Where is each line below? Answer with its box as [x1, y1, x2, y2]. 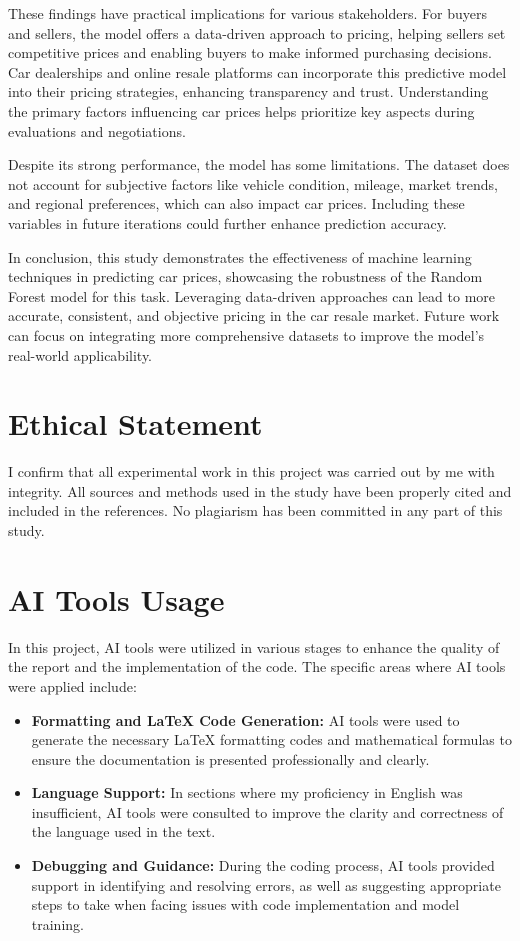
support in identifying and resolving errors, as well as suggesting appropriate [31, 874, 501, 895]
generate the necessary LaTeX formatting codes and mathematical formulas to [31, 729, 512, 750]
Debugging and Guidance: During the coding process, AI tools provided [31, 855, 495, 876]
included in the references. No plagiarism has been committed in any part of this [8, 500, 503, 521]
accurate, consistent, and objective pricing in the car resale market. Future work [8, 305, 500, 326]
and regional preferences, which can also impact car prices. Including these [8, 193, 465, 214]
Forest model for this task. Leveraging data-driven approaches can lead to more [8, 285, 496, 306]
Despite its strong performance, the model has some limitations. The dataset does [8, 154, 510, 175]
